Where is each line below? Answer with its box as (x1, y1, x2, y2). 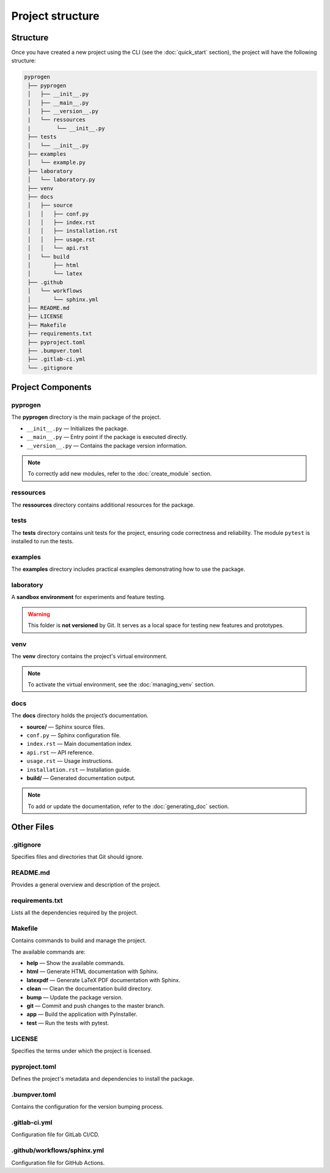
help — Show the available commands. (26, 960, 125, 967)
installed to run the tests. (11, 538, 74, 545)
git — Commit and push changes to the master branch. (26, 1002, 165, 1010)
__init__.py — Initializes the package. (26, 425, 128, 432)
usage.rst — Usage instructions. (26, 757, 113, 765)
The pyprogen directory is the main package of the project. (11, 413, 161, 421)
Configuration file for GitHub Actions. (11, 1159, 105, 1166)
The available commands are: (11, 948, 86, 955)
